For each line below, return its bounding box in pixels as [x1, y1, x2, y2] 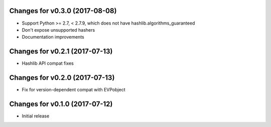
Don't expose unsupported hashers [22, 27, 95, 33]
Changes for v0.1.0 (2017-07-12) [9, 99, 113, 108]
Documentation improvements [22, 34, 85, 40]
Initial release [22, 113, 50, 119]
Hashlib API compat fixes [22, 60, 74, 66]
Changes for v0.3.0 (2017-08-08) [9, 7, 117, 15]
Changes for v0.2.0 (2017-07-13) [9, 73, 115, 82]
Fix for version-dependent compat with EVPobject [22, 87, 125, 93]
